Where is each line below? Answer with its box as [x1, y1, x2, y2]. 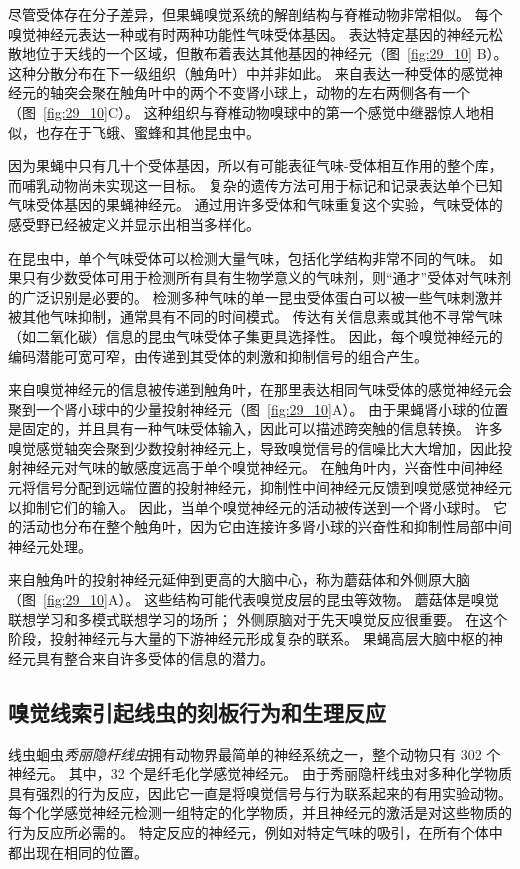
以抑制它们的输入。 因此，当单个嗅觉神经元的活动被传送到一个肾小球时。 [8, 496, 489, 517]
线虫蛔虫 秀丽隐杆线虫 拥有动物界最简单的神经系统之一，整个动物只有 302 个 [8, 743, 501, 764]
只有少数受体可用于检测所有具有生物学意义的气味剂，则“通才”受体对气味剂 [21, 267, 512, 288]
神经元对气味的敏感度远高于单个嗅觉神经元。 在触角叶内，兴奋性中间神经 [21, 457, 503, 478]
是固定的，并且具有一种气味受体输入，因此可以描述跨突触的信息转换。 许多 [8, 418, 503, 439]
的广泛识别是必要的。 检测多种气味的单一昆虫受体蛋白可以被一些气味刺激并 [8, 286, 503, 307]
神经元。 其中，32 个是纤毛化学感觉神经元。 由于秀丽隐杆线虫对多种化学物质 [8, 763, 512, 784]
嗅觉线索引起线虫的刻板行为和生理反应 [8, 696, 386, 727]
